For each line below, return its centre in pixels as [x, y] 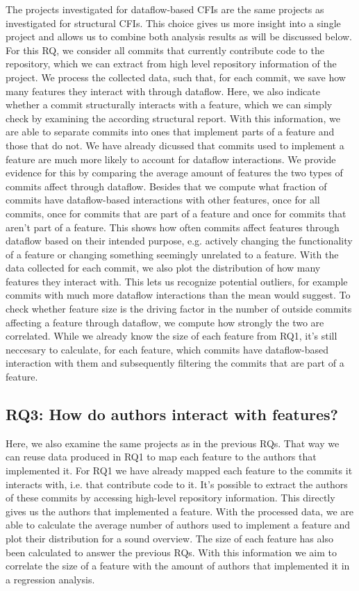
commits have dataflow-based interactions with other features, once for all [163, 200]
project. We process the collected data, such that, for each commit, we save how [176, 77]
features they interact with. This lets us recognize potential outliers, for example [177, 281]
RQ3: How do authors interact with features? [172, 414]
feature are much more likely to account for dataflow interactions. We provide [171, 159]
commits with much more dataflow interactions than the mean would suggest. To [178, 295]
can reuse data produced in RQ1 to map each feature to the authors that [161, 457]
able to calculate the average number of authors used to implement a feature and [178, 525]
